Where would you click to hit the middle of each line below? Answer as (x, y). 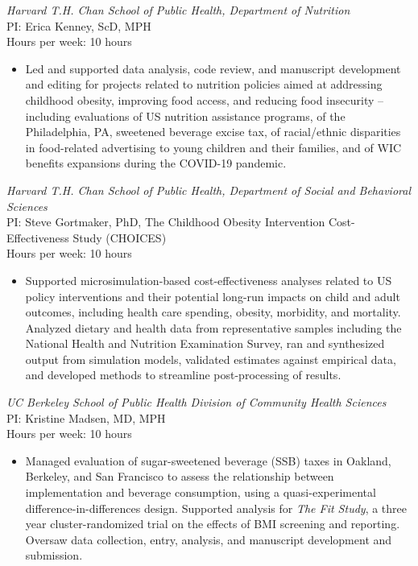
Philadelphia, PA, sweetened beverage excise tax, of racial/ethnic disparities (213, 132)
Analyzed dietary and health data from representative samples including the (213, 327)
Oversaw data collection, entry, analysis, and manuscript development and (209, 539)
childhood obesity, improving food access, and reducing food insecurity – (205, 99)
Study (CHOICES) (120, 237)
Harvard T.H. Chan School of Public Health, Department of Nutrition (178, 10)
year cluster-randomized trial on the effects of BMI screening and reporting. (213, 524)
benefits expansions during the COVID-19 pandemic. (156, 163)
